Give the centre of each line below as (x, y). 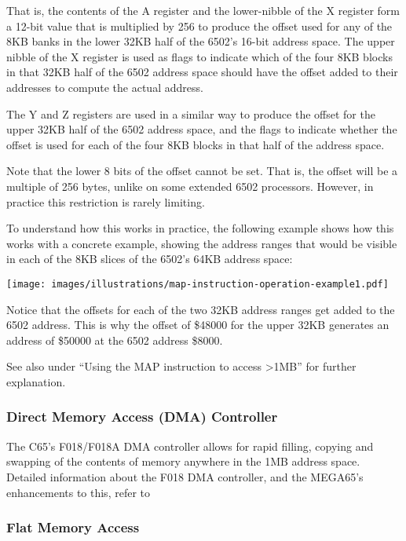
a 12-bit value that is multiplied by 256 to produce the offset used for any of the (199, 26)
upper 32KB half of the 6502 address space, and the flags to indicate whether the (202, 129)
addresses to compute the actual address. (105, 87)
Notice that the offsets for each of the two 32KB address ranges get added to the (201, 309)
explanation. (36, 381)
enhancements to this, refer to (78, 492)
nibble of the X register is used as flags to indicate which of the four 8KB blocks (199, 56)
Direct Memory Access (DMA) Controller (142, 417)
